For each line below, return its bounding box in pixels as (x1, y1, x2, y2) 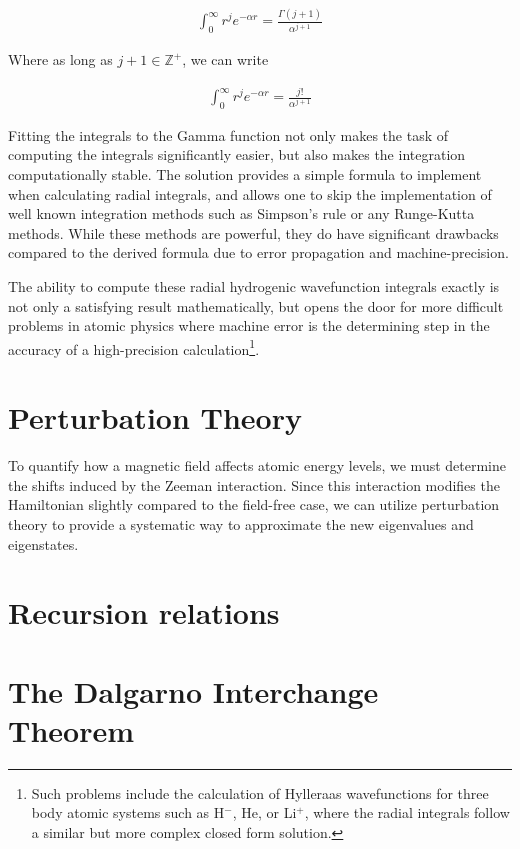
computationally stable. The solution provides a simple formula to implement (8, 164, 482, 185)
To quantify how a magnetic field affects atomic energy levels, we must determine (8, 455, 507, 476)
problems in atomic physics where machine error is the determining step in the (8, 315, 490, 336)
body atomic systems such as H (31, 802, 225, 823)
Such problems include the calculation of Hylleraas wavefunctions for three (31, 782, 489, 803)
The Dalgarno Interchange (8, 670, 379, 711)
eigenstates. (8, 533, 79, 554)
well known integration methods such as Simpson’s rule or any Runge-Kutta (8, 203, 475, 224)
